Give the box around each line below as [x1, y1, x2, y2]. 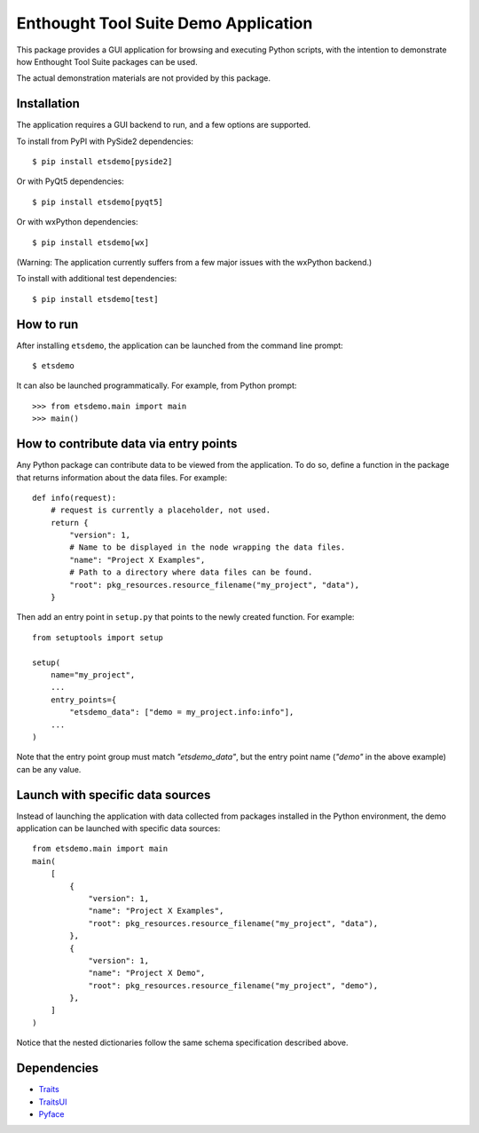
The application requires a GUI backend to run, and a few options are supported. [16, 120, 310, 131]
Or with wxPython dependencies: [16, 217, 138, 227]
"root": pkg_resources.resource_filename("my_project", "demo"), [88, 980, 379, 990]
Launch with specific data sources [16, 787, 211, 803]
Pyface [38, 1108, 65, 1119]
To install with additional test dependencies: [16, 273, 177, 284]
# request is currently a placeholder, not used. [50, 505, 271, 515]
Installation [16, 96, 80, 111]
